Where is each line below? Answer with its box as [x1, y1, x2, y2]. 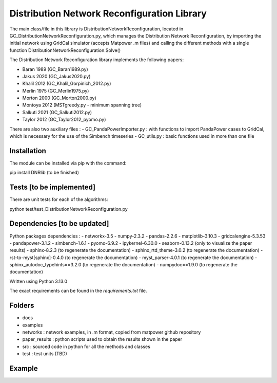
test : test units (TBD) [22, 351, 68, 357]
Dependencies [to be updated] [9, 219, 109, 228]
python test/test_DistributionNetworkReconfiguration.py [9, 206, 128, 212]
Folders [9, 301, 34, 310]
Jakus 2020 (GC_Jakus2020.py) [22, 73, 91, 79]
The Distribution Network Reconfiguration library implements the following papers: [9, 57, 184, 63]
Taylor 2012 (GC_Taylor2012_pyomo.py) [22, 116, 106, 123]
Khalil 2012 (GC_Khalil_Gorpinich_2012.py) [22, 80, 111, 87]
